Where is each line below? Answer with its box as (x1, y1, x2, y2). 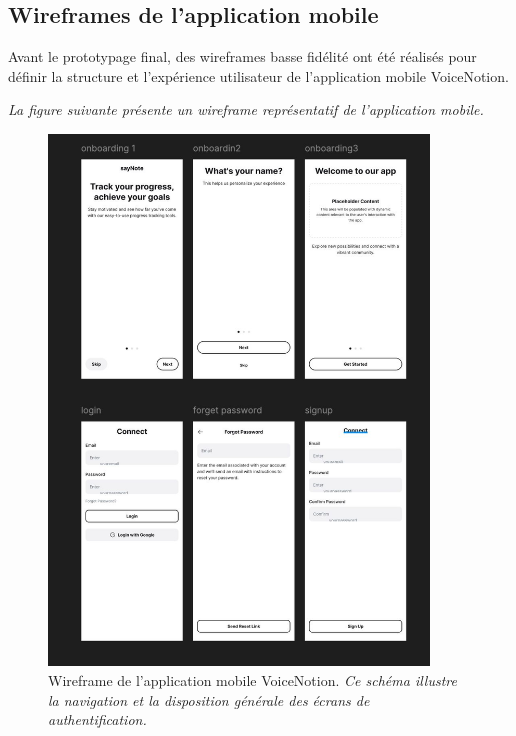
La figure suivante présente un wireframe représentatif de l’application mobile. (8, 99, 484, 120)
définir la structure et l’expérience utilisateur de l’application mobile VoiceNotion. (8, 65, 509, 86)
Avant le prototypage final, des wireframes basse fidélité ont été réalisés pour (8, 46, 477, 67)
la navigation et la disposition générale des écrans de (48, 689, 370, 710)
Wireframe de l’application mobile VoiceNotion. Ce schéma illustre (48, 669, 457, 690)
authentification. (48, 709, 147, 730)
